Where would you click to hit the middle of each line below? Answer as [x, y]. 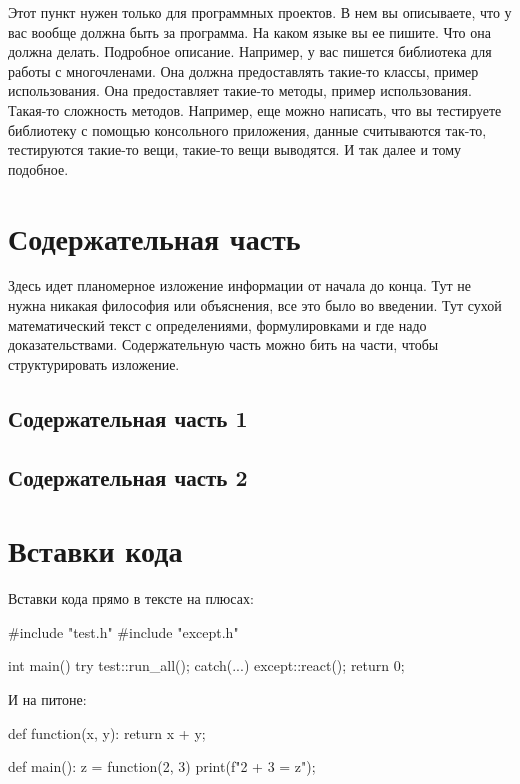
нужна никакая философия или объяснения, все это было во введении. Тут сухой [255, 305]
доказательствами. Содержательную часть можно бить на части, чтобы [223, 344]
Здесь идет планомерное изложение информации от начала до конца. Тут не [239, 285]
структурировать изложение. [94, 363]
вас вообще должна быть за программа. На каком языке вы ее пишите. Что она [249, 31]
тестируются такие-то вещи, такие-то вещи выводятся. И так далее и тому [235, 149]
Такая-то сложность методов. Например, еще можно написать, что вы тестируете [255, 109]
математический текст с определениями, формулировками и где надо [217, 324]
